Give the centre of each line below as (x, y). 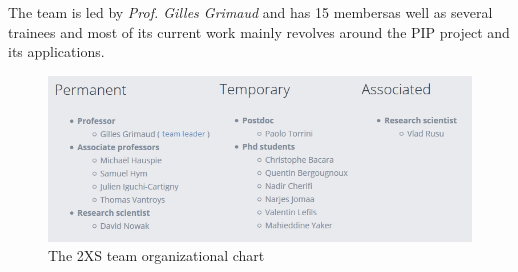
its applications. (56, 51)
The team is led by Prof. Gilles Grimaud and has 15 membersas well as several (250, 12)
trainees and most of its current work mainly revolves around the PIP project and (259, 31)
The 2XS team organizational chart (156, 255)
